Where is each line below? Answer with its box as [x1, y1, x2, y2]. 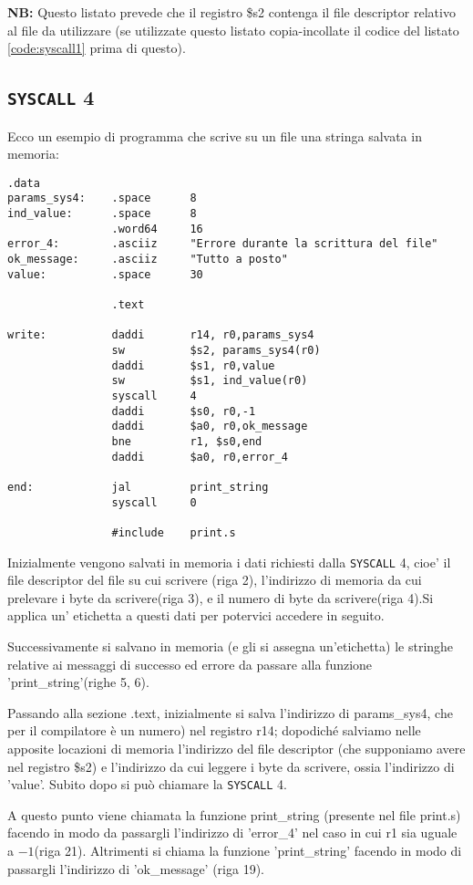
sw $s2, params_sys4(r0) [111, 343, 321, 357]
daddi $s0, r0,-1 [111, 404, 256, 418]
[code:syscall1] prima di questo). [7, 38, 186, 57]
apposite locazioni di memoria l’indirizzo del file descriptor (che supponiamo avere [7, 738, 466, 757]
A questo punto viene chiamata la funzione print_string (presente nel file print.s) [7, 805, 461, 824]
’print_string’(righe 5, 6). [7, 672, 149, 692]
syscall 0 [111, 495, 197, 509]
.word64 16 [111, 222, 203, 235]
